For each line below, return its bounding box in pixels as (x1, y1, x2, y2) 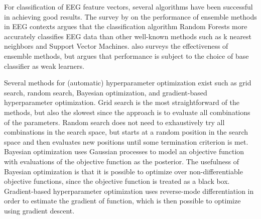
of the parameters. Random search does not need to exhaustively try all (4, 117, 225, 127)
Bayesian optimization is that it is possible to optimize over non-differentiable (4, 166, 243, 176)
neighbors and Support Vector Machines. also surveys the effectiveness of (4, 41, 228, 51)
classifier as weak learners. (4, 60, 84, 71)
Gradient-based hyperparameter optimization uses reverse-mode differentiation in (4, 185, 254, 196)
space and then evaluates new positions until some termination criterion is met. (4, 136, 248, 147)
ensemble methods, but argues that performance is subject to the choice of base (4, 50, 249, 61)
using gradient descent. (4, 205, 75, 215)
